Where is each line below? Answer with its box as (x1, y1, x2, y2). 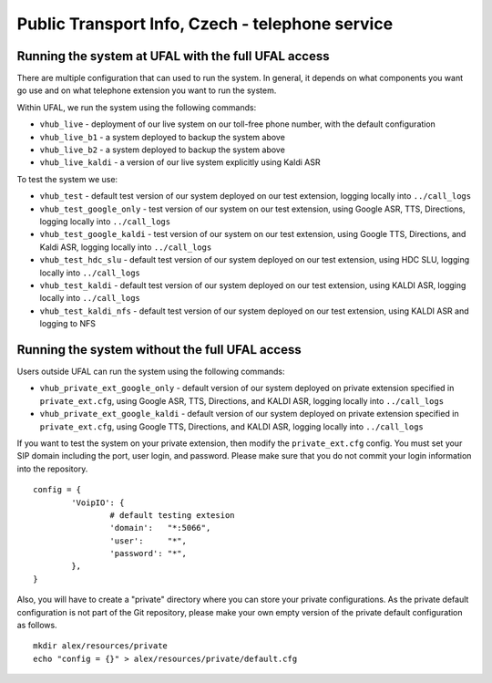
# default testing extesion (109, 510, 236, 520)
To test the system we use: (16, 173, 118, 184)
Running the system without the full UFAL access (16, 342, 302, 357)
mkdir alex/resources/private (33, 641, 169, 651)
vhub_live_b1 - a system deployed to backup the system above (39, 131, 286, 142)
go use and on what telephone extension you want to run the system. (16, 85, 277, 96)
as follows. (16, 620, 58, 631)
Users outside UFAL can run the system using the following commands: (16, 366, 286, 377)
